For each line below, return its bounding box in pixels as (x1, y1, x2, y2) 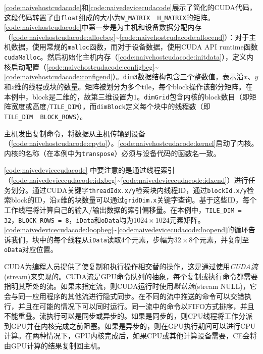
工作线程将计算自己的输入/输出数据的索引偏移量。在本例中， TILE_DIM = (4, 204, 242, 215)
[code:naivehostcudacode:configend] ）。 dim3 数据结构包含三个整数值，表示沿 (4, 71, 244, 82)
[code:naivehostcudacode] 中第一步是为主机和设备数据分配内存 (4, 22, 202, 32)
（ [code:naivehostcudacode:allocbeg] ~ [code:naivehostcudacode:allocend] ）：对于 (4, 31, 249, 42)
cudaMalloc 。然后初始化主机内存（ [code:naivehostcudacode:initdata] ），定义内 (4, 52, 254, 62)
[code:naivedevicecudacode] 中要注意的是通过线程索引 (4, 165, 175, 175)
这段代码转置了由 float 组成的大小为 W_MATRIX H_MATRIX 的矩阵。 (4, 12, 215, 22)
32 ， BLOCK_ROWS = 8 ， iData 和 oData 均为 (4, 214, 134, 225)
